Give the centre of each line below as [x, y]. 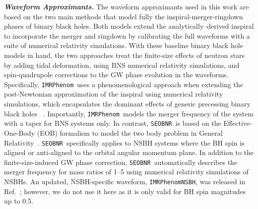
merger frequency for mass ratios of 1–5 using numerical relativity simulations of [126, 172]
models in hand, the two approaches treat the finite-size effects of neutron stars [125, 55]
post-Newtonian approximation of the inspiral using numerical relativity [114, 94]
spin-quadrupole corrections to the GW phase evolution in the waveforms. [116, 75]
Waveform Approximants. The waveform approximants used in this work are [127, 6]
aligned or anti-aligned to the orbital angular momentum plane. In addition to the [129, 152]
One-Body [20, 132]
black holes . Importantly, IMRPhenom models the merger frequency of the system [129, 113]
